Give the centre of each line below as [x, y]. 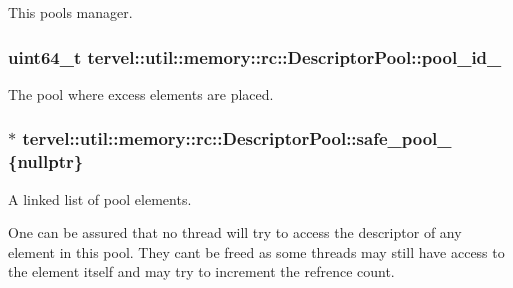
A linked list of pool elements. [100, 198]
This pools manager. [70, 12]
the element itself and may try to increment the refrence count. [201, 271]
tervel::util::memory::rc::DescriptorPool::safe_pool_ [237, 138]
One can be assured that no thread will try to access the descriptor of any [235, 232]
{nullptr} [46, 161]
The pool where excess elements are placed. [141, 93]
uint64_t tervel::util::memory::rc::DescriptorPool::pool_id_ [255, 56]
